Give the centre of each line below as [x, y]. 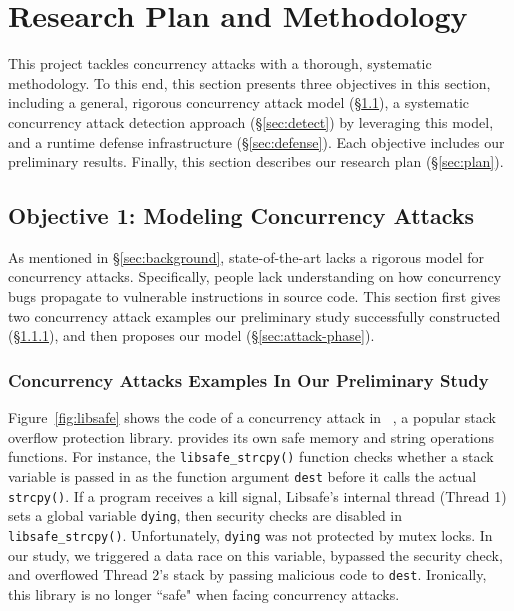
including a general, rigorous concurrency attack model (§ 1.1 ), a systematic [239, 102]
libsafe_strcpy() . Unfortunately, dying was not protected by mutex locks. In [250, 534]
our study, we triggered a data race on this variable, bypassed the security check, [255, 554]
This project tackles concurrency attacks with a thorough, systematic [220, 63]
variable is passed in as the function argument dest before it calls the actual [242, 475]
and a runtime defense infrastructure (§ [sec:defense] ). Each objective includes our [256, 141]
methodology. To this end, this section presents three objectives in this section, [249, 82]
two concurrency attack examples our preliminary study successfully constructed [254, 315]
